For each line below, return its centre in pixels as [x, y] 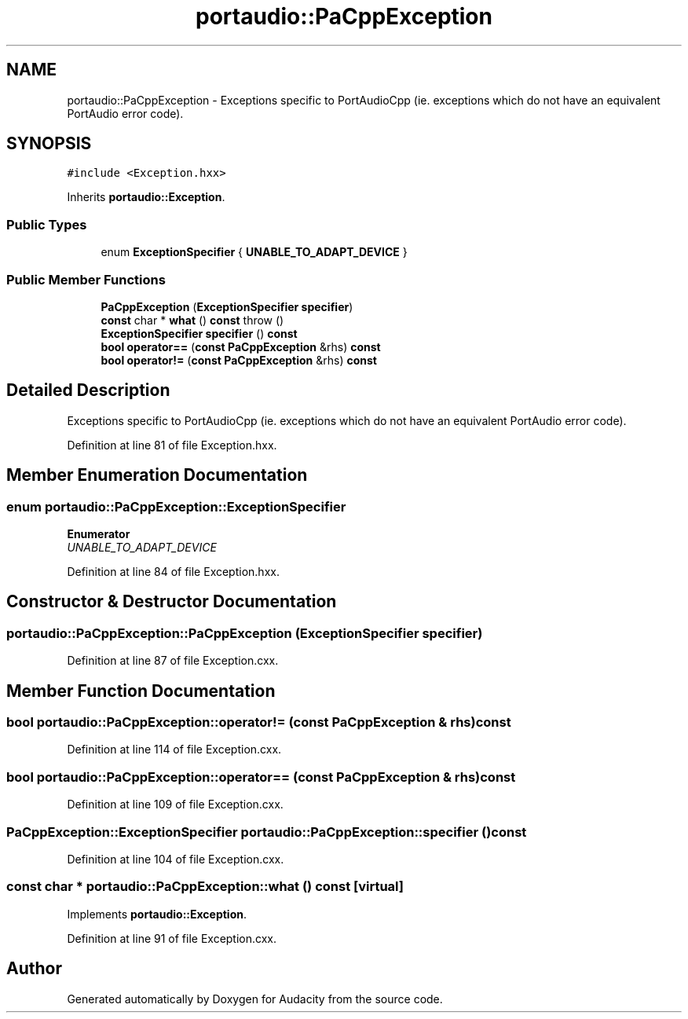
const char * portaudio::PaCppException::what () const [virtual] [205, 887]
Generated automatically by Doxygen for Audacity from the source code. [255, 999]
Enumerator [99, 534]
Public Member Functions [86, 279]
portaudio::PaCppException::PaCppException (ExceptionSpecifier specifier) [245, 633]
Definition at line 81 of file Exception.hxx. [172, 445]
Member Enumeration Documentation [157, 475]
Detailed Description [88, 390]
